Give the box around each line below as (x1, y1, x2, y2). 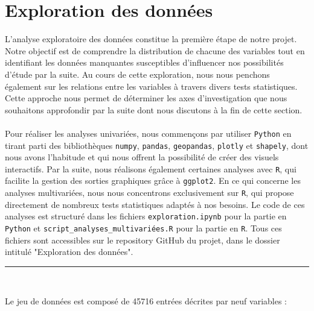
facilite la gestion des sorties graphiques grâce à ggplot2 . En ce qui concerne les (5, 174, 301, 187)
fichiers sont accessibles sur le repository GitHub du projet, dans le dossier (5, 233, 280, 246)
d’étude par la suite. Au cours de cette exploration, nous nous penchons (5, 68, 270, 80)
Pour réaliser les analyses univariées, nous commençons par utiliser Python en (5, 127, 292, 139)
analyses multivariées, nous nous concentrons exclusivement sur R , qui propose (5, 186, 294, 199)
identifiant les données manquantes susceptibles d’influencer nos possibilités (5, 56, 284, 69)
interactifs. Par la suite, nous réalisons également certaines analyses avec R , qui (5, 162, 296, 175)
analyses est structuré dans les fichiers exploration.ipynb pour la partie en (5, 210, 287, 222)
